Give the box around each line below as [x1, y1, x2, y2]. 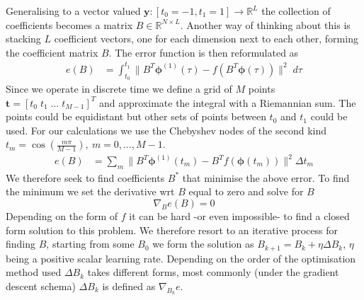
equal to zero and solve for [188, 184, 304, 199]
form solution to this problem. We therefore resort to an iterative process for [6, 222, 338, 237]
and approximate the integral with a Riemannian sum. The [98, 95, 356, 110]
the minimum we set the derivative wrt [6, 184, 175, 199]
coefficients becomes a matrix [6, 17, 133, 32]
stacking [6, 31, 41, 46]
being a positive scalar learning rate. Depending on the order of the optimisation [6, 250, 356, 265]
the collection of [261, 4, 331, 18]
